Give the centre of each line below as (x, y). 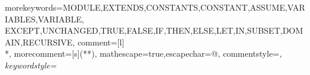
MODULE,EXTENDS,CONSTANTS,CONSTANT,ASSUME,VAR (184, 7)
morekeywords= (34, 7)
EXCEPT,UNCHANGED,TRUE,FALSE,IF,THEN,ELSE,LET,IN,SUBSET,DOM (154, 30)
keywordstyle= (31, 65)
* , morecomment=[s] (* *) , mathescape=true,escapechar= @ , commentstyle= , (143, 53)
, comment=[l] (98, 42)
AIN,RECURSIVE (39, 42)
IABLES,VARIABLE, (44, 19)
